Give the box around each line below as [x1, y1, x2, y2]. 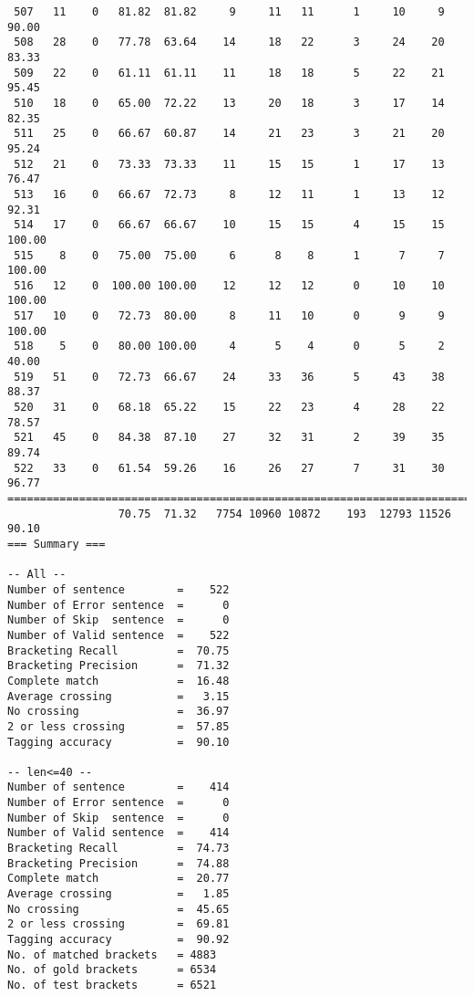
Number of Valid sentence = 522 [7, 628, 230, 642]
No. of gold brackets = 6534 [7, 963, 217, 977]
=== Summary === [7, 537, 106, 550]
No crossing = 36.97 [7, 705, 230, 718]
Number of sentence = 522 [7, 582, 230, 596]
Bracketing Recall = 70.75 [7, 644, 230, 657]
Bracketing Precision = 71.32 [7, 659, 230, 673]
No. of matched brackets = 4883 [7, 948, 217, 961]
